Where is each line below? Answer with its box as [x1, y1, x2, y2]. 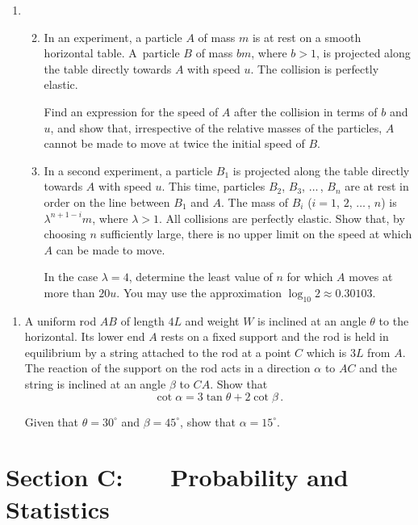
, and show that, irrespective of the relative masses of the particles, [50, 119, 382, 136]
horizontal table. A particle [44, 44, 180, 61]
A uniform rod [24, 312, 97, 329]
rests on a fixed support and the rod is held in [161, 328, 389, 345]
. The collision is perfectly [250, 60, 379, 77]
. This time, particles [161, 178, 265, 195]
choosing [44, 225, 86, 242]
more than [44, 283, 95, 300]
